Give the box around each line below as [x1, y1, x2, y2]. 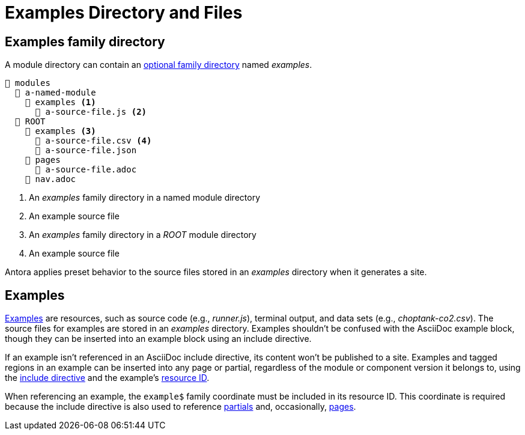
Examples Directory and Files [5, 2, 243, 23]
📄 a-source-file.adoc [35, 165, 137, 175]
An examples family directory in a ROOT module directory [29, 230, 256, 240]
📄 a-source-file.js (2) [35, 107, 147, 117]
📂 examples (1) [25, 97, 96, 108]
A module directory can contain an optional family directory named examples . [5, 59, 312, 70]
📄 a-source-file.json [35, 145, 137, 156]
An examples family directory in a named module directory [29, 192, 261, 203]
